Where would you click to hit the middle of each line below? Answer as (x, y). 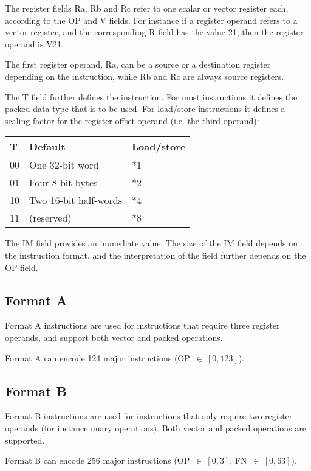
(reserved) (50, 218)
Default (47, 147)
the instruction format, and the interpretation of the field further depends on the (155, 255)
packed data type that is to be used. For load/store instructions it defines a (145, 109)
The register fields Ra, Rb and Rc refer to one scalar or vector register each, (147, 8)
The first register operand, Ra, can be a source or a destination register (138, 64)
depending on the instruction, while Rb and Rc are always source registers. (145, 76)
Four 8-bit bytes (63, 183)
